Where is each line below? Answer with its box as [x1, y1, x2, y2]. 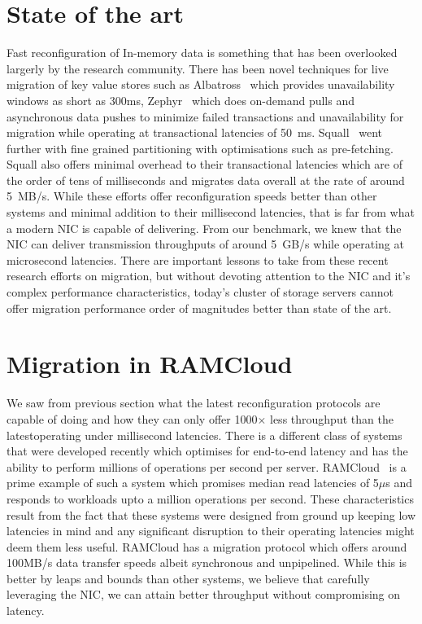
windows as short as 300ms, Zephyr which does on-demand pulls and [7, 91, 355, 108]
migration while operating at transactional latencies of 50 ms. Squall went [7, 124, 382, 141]
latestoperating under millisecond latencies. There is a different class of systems [7, 426, 402, 443]
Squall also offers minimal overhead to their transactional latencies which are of [7, 156, 402, 173]
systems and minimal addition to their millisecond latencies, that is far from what [7, 204, 415, 221]
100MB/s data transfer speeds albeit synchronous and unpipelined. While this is [7, 554, 407, 571]
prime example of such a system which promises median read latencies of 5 [7, 474, 379, 491]
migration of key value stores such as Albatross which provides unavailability [7, 76, 395, 93]
